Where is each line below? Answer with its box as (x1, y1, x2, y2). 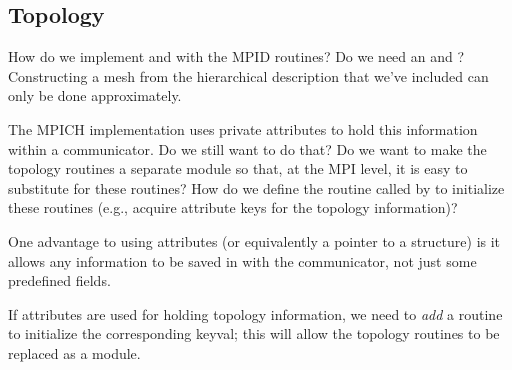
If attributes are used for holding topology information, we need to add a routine (8, 303, 503, 324)
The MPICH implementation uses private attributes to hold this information (8, 118, 478, 139)
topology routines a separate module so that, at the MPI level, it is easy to (8, 158, 468, 179)
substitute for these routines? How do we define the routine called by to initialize (8, 177, 505, 198)
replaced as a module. (8, 342, 141, 363)
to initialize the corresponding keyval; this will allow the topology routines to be (8, 323, 500, 344)
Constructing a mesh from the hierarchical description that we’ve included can (8, 65, 489, 86)
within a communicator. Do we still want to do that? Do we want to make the (8, 138, 487, 159)
